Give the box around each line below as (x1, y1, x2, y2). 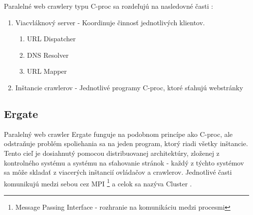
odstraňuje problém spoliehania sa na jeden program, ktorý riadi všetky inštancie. (4, 138, 248, 149)
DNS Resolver (27, 50, 69, 60)
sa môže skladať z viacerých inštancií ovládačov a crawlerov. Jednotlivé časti (4, 167, 232, 177)
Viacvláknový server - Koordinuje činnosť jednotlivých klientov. (15, 17, 205, 27)
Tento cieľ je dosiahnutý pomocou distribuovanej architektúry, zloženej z (4, 148, 219, 158)
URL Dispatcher (27, 33, 76, 44)
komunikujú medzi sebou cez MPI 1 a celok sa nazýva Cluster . (4, 177, 192, 188)
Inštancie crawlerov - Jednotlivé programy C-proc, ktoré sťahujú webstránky (15, 82, 243, 92)
